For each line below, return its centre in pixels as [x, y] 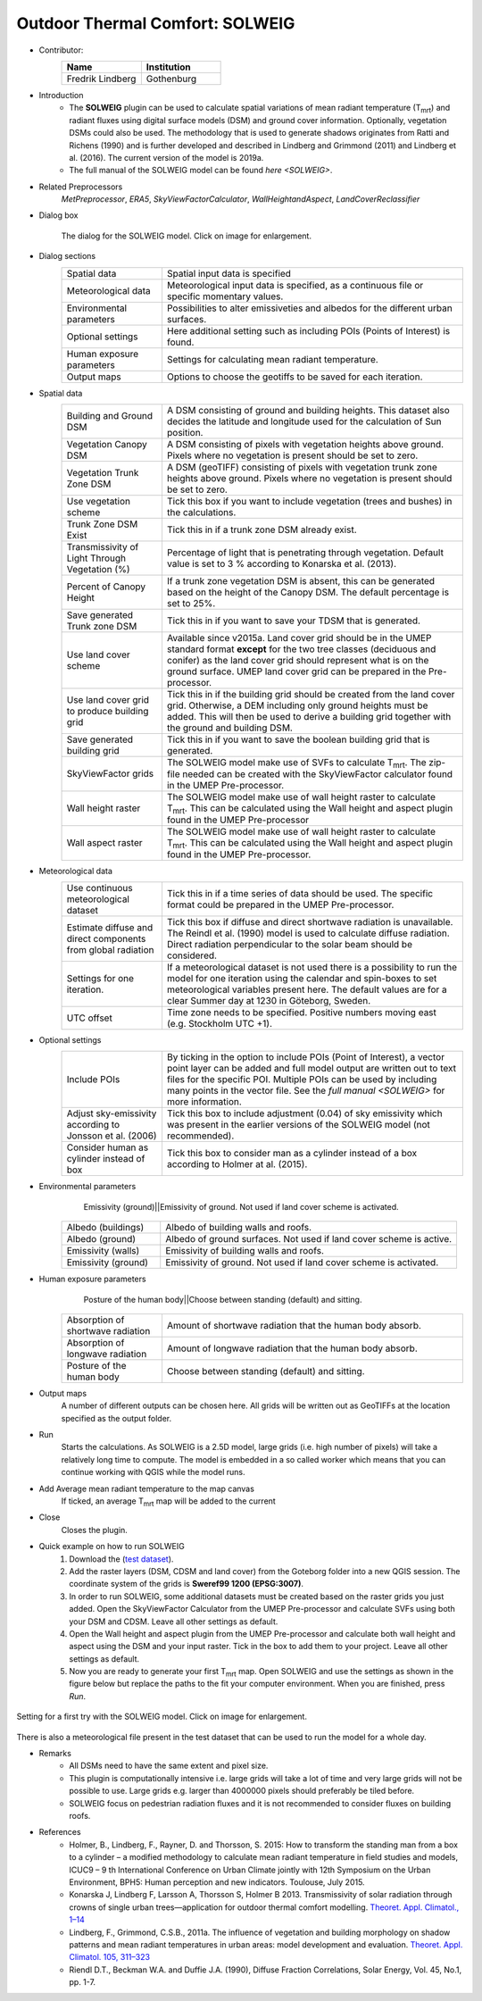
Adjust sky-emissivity [112, 1113]
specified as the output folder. [116, 1418]
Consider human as [108, 1147]
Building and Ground [110, 416]
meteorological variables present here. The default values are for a [307, 989]
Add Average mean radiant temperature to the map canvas [146, 1488]
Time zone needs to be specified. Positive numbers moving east [302, 1012]
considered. [192, 955]
